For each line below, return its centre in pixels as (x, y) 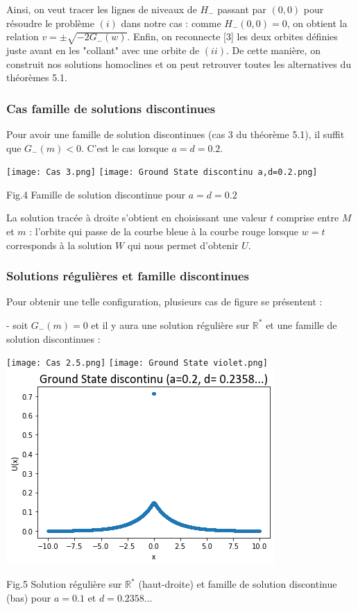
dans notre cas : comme (171, 23)
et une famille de (301, 324)
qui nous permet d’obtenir (183, 245)
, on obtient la (317, 23)
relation (23, 36)
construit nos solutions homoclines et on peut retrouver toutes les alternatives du (179, 63)
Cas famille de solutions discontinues (111, 108)
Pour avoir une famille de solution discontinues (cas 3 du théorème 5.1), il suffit (176, 134)
